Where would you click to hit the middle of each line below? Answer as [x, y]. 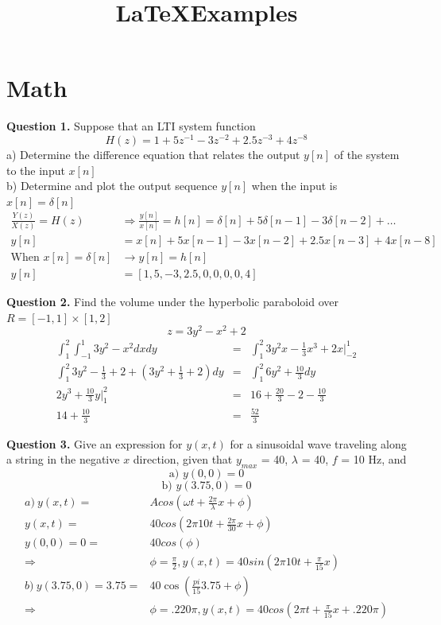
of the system [367, 154]
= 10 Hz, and [374, 459]
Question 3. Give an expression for [95, 443]
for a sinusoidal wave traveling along [318, 443]
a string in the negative [63, 459]
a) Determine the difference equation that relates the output [153, 154]
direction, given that [183, 459]
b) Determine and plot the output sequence [112, 186]
